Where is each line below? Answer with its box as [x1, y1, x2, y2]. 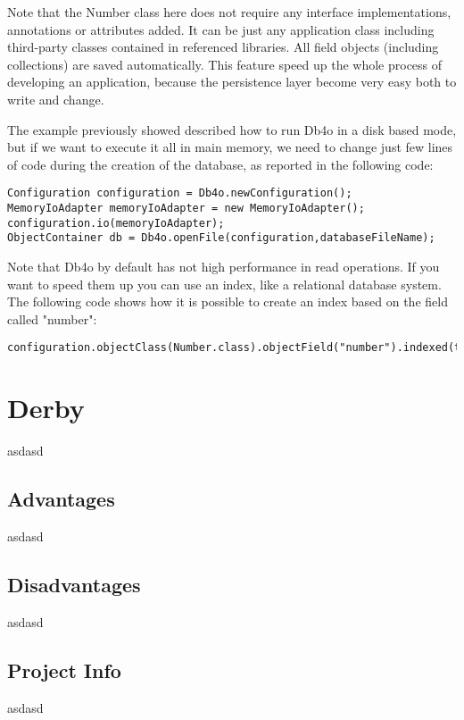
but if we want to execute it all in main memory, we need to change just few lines [7, 138, 453, 156]
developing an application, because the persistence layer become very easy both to [7, 72, 457, 91]
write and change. [7, 89, 104, 108]
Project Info [7, 656, 121, 683]
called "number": [7, 309, 97, 328]
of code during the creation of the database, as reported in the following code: [7, 155, 434, 173]
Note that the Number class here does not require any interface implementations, [7, 3, 452, 21]
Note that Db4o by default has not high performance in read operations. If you [7, 256, 440, 275]
